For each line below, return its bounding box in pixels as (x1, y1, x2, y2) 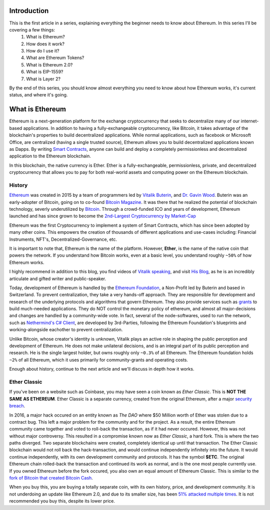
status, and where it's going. (9, 92, 68, 98)
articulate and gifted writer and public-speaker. (9, 275, 106, 282)
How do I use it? (26, 48, 59, 54)
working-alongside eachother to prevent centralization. (9, 327, 123, 333)
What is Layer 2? (26, 75, 61, 82)
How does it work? (26, 40, 65, 47)
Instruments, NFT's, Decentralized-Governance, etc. (9, 236, 117, 242)
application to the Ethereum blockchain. (9, 153, 91, 159)
